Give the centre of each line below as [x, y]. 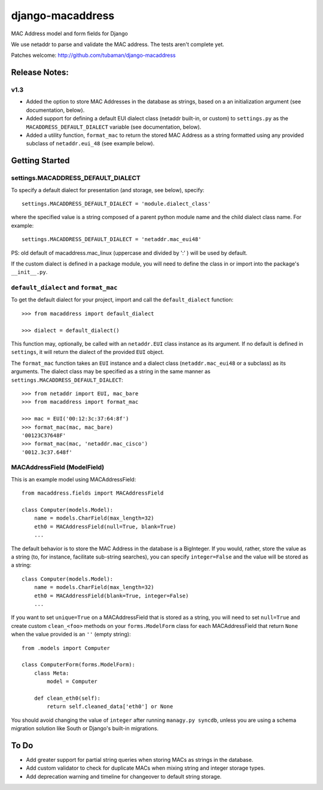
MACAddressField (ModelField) [58, 468]
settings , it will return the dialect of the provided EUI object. [88, 352]
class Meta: [51, 673]
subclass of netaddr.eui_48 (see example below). [90, 144]
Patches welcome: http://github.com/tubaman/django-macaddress [93, 55]
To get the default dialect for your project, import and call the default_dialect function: [122, 300]
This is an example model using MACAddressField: [74, 479]
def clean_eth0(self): [67, 698]
